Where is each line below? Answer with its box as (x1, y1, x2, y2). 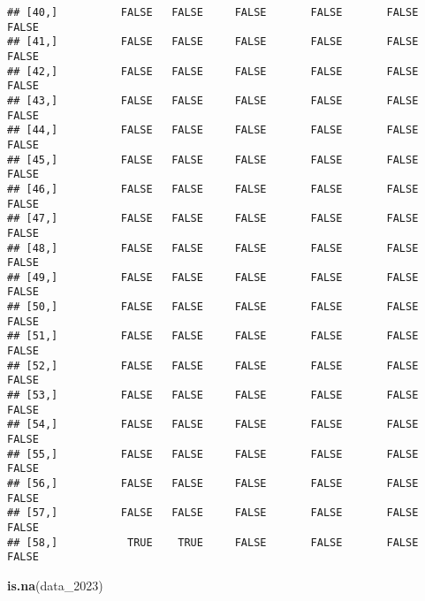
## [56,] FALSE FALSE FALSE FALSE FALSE (7, 477, 419, 490)
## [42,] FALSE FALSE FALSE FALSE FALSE (7, 65, 419, 78)
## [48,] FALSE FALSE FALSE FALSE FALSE (7, 241, 419, 255)
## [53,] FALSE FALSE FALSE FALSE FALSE (7, 389, 419, 402)
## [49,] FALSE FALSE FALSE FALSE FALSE (7, 270, 419, 284)
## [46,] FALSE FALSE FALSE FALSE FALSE (7, 182, 419, 195)
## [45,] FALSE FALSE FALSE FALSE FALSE (7, 153, 419, 166)
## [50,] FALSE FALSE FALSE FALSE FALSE (7, 300, 419, 314)
